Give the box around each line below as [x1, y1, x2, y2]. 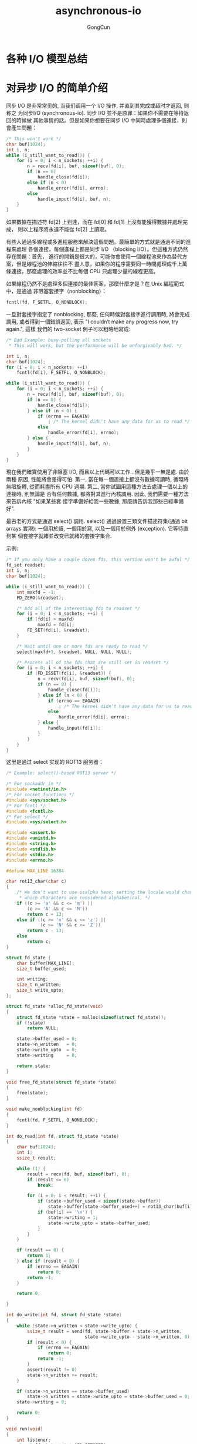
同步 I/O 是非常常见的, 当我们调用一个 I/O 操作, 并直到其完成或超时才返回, [6, 102, 183, 109]
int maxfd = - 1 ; [16, 589, 57, 595]
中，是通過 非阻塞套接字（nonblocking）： [6, 287, 107, 295]
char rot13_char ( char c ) [6, 879, 67, 885]
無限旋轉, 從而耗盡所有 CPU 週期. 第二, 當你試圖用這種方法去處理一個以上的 [6, 483, 188, 490]
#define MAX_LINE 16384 [6, 867, 64, 874]
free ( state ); [16, 1090, 49, 1096]
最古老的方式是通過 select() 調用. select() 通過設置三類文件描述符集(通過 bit [6, 518, 188, 525]
